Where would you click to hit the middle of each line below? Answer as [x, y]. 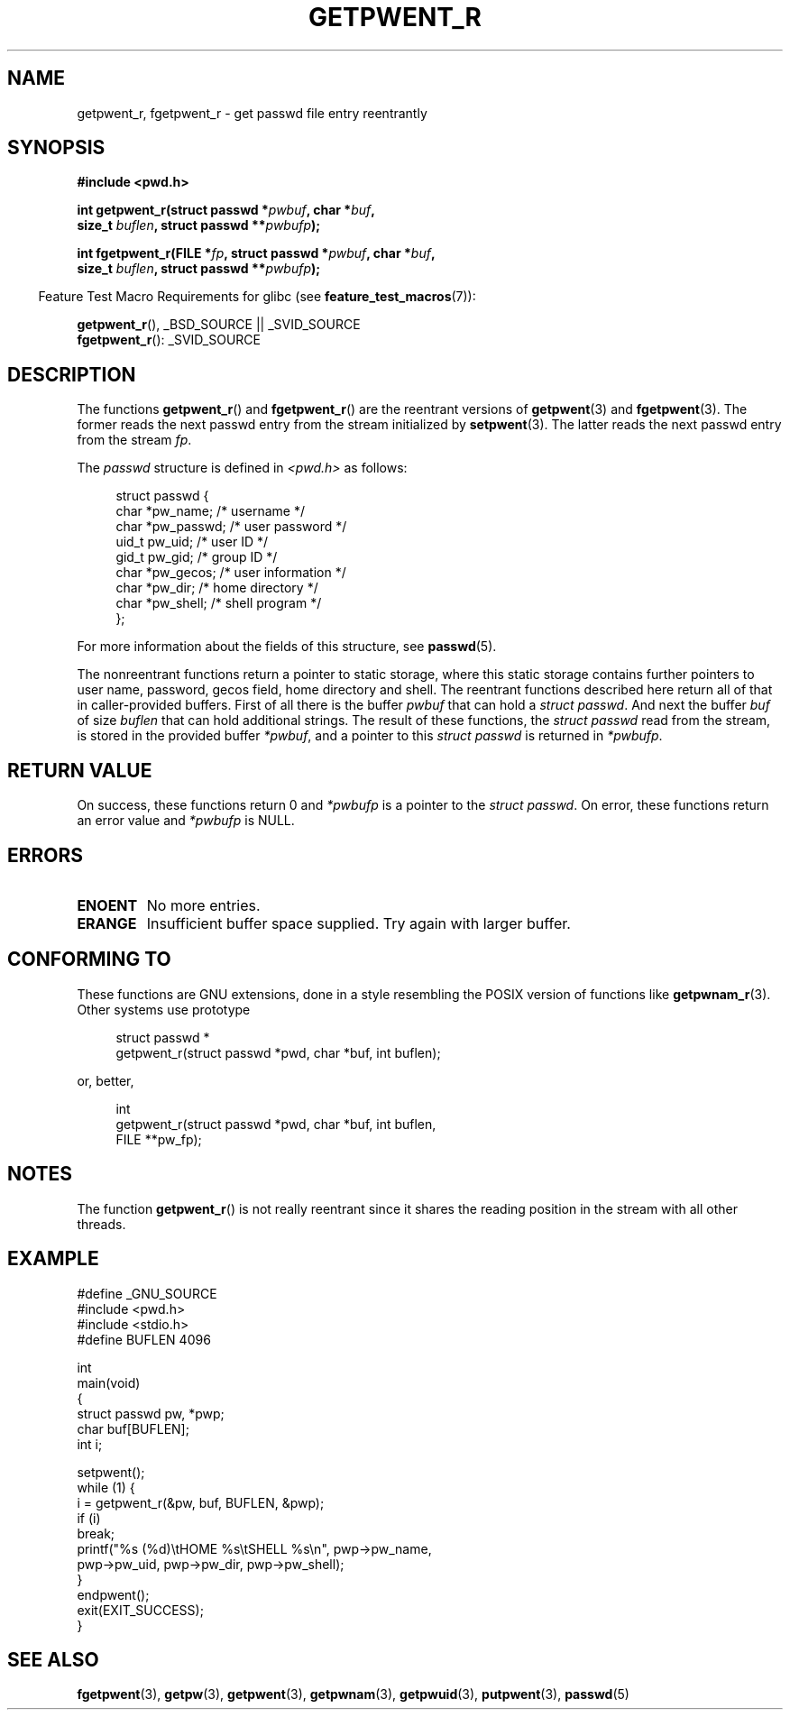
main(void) [109, 1382]
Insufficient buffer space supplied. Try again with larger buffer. [358, 923]
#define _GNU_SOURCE [147, 1293]
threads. [101, 1224]
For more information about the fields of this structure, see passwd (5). [287, 647]
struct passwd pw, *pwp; [151, 1413]
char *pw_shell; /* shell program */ [219, 603]
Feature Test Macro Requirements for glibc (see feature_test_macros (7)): [257, 297]
